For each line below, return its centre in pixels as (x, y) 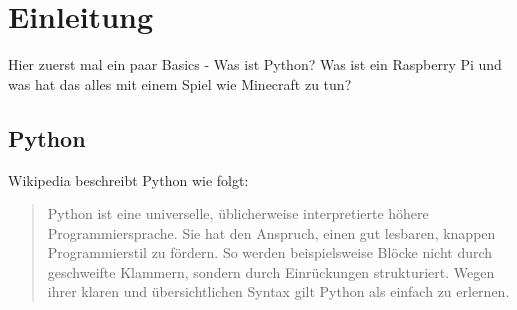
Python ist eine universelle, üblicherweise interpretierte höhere (238, 213)
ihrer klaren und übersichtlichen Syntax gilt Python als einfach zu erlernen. (278, 291)
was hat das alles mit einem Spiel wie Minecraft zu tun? (180, 83)
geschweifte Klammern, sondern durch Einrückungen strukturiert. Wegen (271, 271)
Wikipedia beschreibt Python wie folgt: (128, 179)
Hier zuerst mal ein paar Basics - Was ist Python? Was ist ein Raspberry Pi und (255, 64)
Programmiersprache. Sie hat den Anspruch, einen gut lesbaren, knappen (271, 232)
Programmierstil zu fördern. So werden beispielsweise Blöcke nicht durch (270, 252)
